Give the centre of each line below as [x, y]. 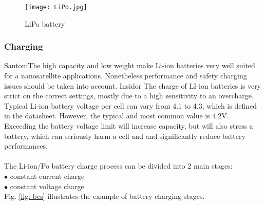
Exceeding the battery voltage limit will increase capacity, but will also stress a [129, 126]
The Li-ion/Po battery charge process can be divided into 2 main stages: [118, 166]
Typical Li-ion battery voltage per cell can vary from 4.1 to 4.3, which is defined [130, 105]
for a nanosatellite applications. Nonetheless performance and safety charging [126, 76]
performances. [26, 146]
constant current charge [47, 176]
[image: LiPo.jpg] [56, 7]
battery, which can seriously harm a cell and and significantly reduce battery [125, 136]
